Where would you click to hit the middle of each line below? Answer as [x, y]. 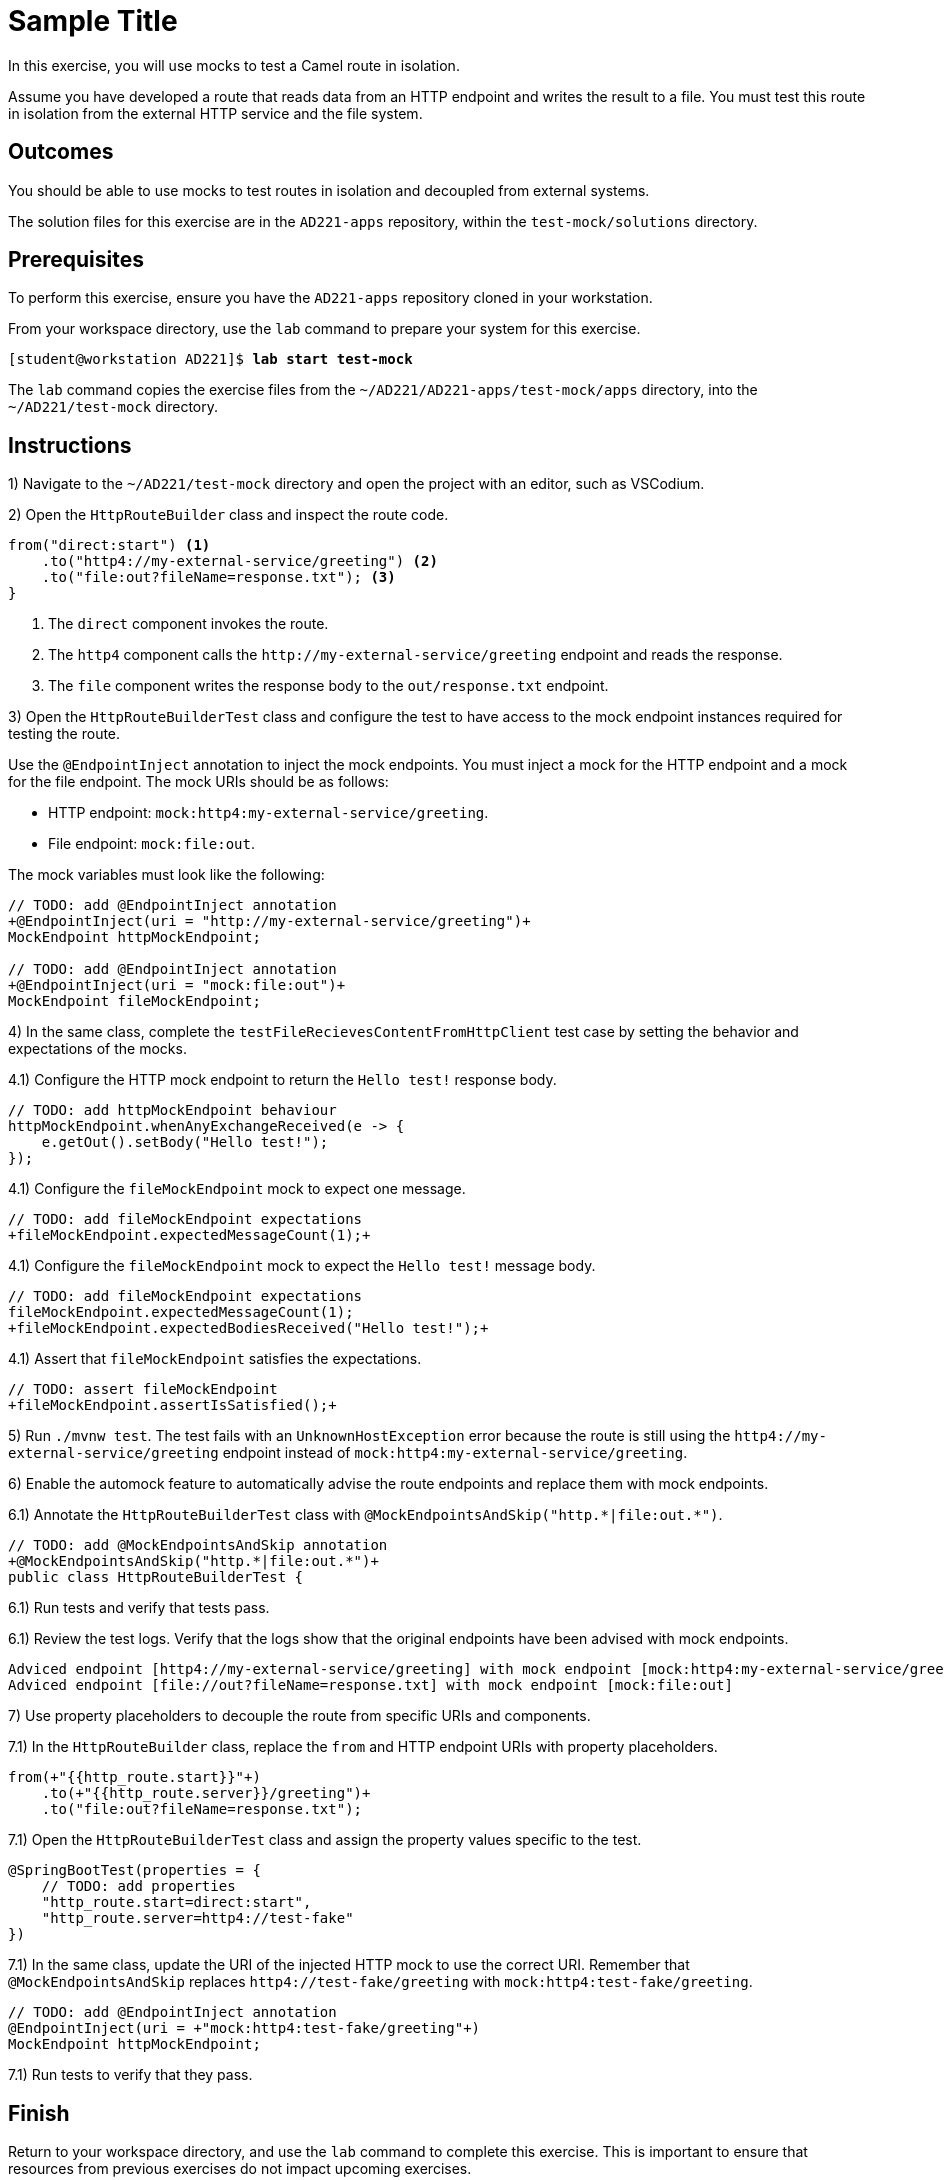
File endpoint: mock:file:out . [151, 844]
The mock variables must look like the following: [166, 875]
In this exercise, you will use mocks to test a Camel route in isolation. [234, 65]
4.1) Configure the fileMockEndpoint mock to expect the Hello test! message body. [302, 1266]
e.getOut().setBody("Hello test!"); [185, 1142]
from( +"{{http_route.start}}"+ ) [134, 1777]
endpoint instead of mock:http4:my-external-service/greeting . [455, 1453]
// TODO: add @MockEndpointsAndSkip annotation [198, 1545]
